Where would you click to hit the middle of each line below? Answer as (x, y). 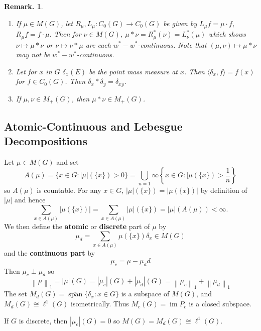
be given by (180, 23)
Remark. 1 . (24, 6)
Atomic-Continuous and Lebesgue (93, 126)
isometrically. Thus (100, 304)
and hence (30, 200)
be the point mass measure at (133, 71)
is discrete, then (43, 320)
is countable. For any (69, 190)
